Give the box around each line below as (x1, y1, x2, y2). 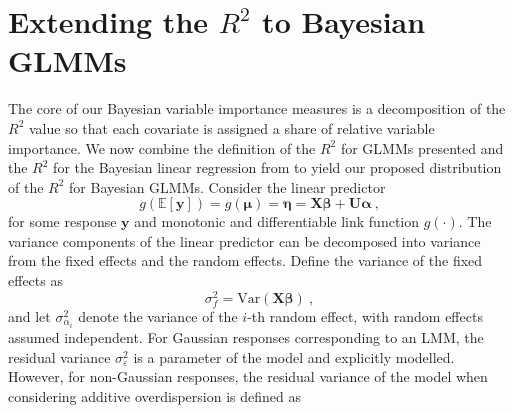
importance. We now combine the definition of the (8, 137, 316, 158)
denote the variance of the (78, 305, 238, 326)
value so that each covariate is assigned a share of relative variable (28, 117, 435, 138)
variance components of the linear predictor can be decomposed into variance (8, 230, 481, 251)
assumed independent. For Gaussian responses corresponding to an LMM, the (8, 326, 484, 347)
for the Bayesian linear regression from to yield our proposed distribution (53, 157, 502, 178)
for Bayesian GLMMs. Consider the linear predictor (69, 176, 386, 197)
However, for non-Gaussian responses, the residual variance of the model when (8, 366, 488, 387)
